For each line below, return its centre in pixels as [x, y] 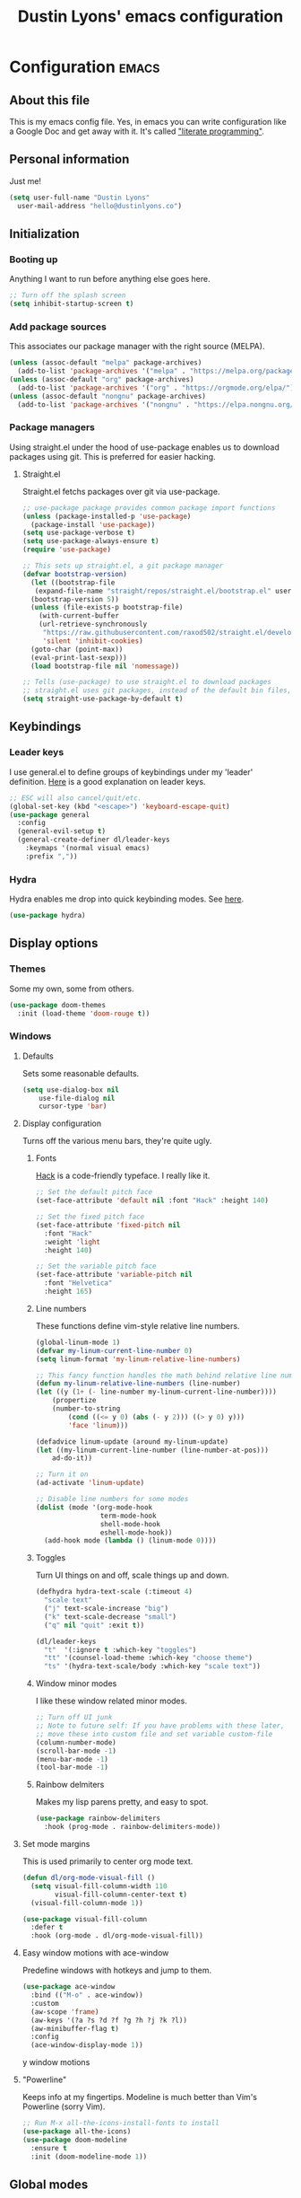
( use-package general [50, 814]
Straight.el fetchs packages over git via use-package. [121, 491]
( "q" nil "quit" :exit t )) [94, 1625]
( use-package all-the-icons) [77, 2132]
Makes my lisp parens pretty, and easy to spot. [122, 1802]
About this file [50, 100]
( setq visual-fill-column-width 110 [99, 1886]
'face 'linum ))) [98, 1425]
